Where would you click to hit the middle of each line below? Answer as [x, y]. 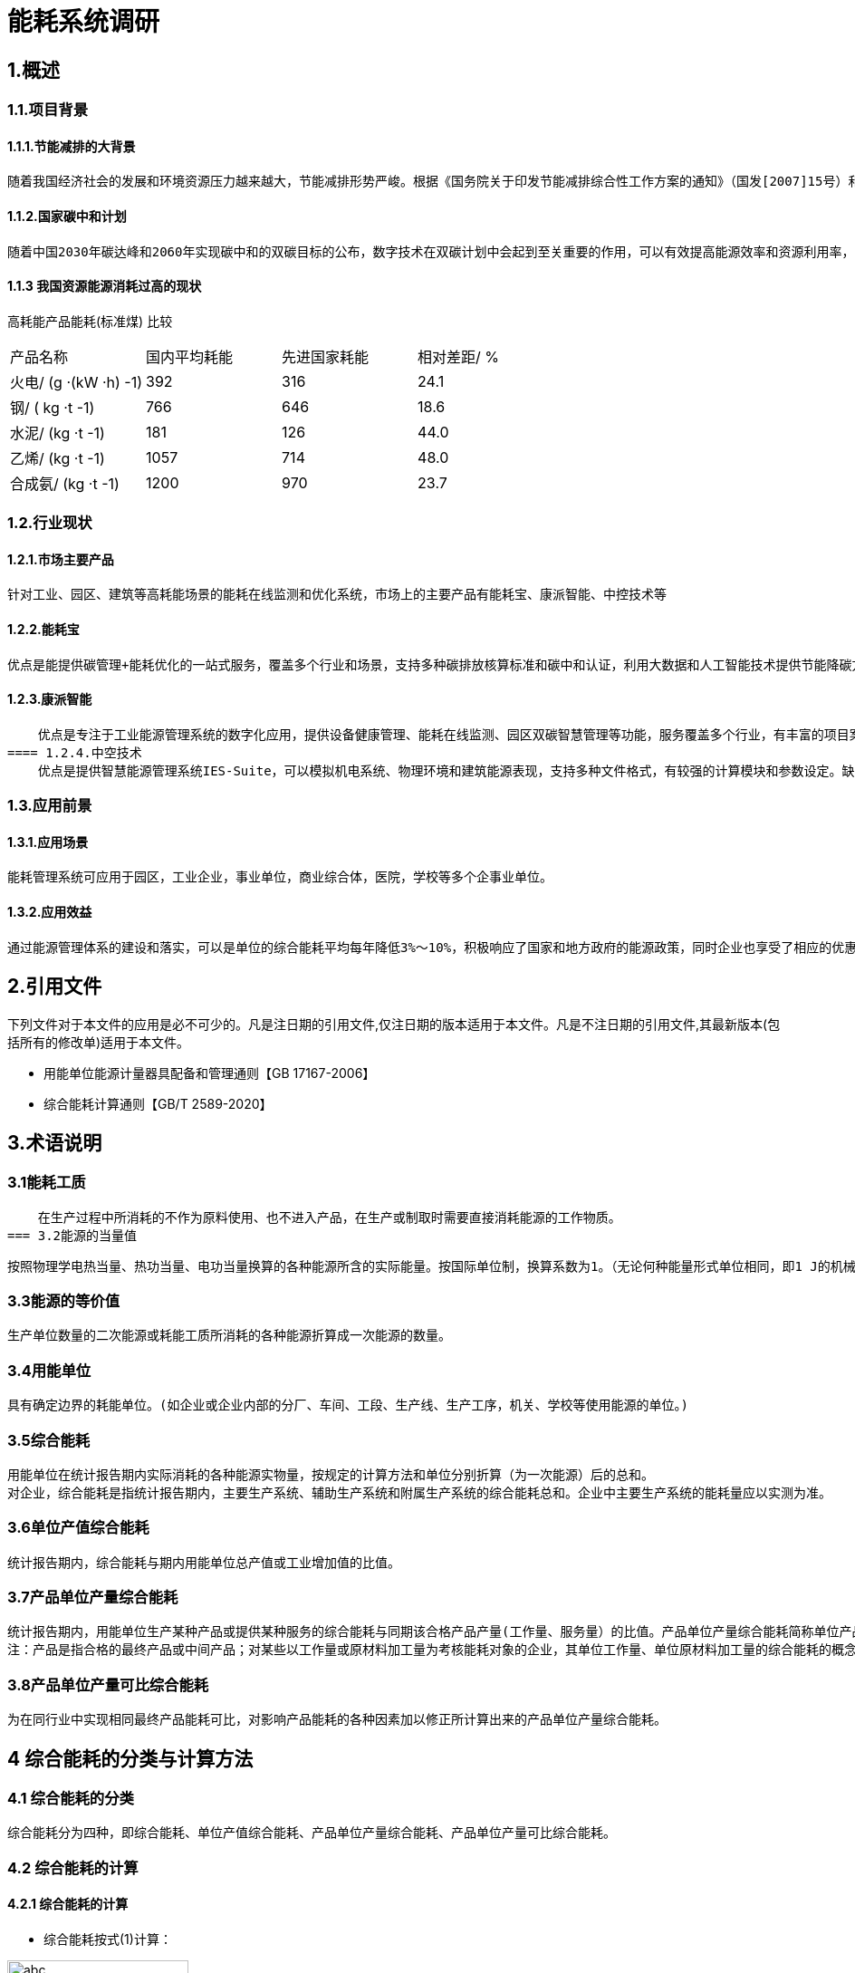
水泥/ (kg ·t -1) [58, 433]
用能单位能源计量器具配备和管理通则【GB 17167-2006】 [210, 1073]
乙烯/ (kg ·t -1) [58, 458]
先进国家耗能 [326, 356]
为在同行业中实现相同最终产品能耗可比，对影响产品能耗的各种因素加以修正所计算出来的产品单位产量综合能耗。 [337, 1720]
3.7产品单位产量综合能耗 [93, 1598]
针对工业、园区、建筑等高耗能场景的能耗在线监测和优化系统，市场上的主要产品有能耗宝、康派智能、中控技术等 [337, 595]
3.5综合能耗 [49, 1440]
